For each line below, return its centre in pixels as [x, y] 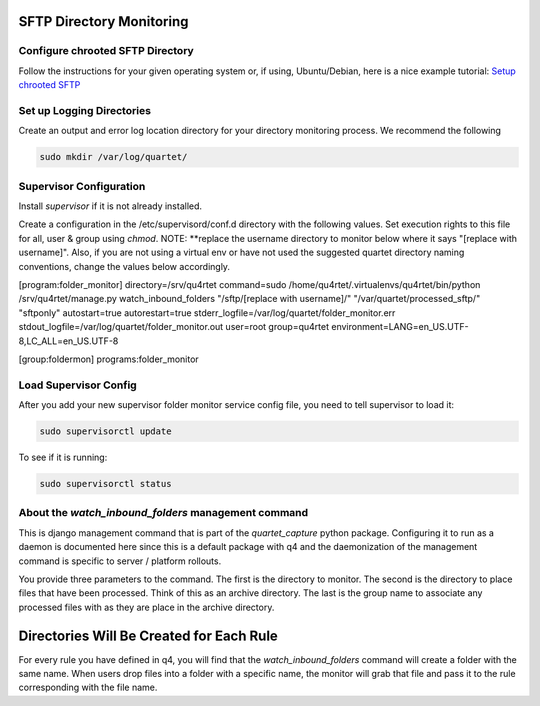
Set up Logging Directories [85, 110]
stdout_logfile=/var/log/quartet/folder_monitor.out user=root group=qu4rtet [174, 327]
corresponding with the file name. [88, 687]
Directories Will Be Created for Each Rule [148, 635]
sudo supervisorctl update [105, 431]
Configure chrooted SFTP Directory [106, 51]
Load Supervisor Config [77, 385]
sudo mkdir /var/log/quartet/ [113, 157]
